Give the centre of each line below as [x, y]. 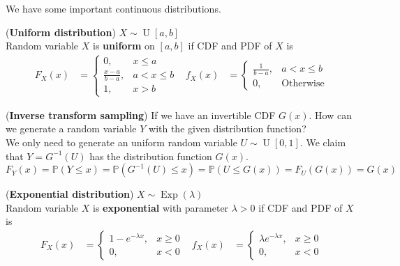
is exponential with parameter [161, 207]
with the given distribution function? [228, 128]
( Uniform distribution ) [61, 32]
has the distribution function [151, 156]
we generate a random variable [71, 128]
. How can [330, 115]
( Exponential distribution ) [70, 194]
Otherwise [303, 83]
